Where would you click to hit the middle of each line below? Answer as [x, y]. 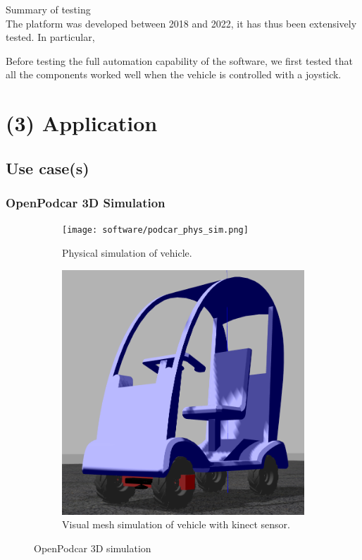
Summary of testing [48, 9]
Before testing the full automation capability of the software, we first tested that [179, 60]
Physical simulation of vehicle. [127, 252]
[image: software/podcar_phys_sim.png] [155, 230]
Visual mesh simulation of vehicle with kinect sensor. [176, 524]
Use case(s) [48, 168]
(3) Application [82, 123]
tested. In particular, [50, 37]
